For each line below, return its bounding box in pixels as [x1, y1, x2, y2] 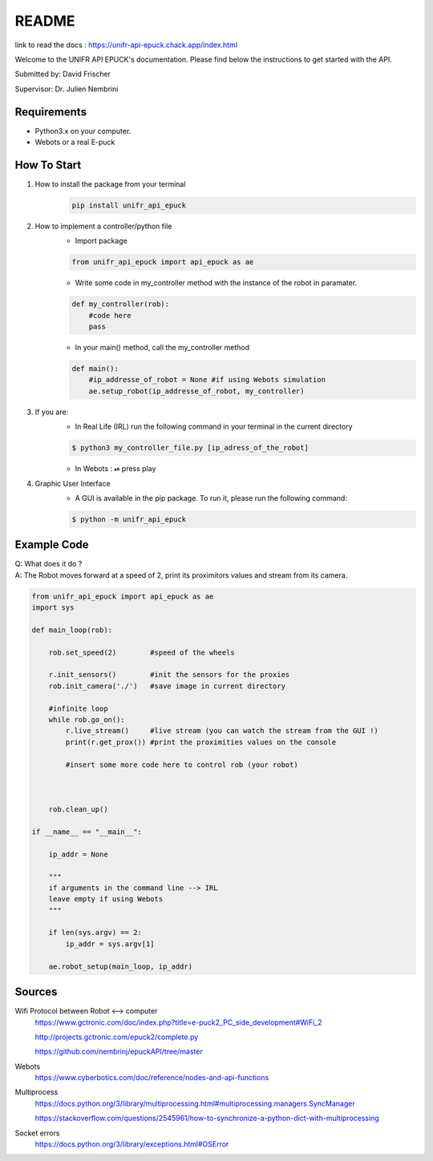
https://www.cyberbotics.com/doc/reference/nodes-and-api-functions [34, 1073, 269, 1082]
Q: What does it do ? [14, 559, 83, 569]
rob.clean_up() [48, 805, 108, 814]
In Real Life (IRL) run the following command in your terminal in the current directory [75, 421, 353, 432]
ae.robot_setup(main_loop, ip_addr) [48, 961, 192, 971]
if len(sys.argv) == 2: [48, 928, 142, 937]
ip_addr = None [48, 849, 108, 859]
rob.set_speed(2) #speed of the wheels [48, 647, 236, 657]
